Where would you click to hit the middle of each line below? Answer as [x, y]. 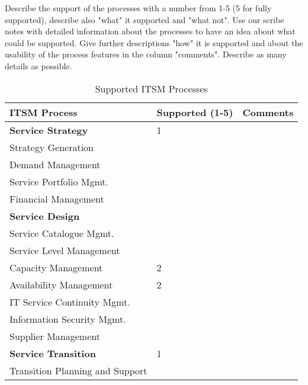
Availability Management [61, 284]
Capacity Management [56, 267]
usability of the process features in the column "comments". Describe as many [146, 54]
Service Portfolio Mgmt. [59, 181]
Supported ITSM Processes [151, 88]
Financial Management [57, 198]
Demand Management [55, 164]
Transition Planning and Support [78, 370]
